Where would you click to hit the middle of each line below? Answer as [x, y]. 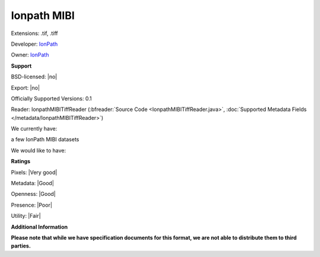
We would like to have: [39, 150]
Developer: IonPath [34, 44]
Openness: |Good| [33, 194]
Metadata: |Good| [33, 183]
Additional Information [39, 227]
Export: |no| [25, 88]
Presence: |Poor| [32, 205]
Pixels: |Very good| [34, 172]
